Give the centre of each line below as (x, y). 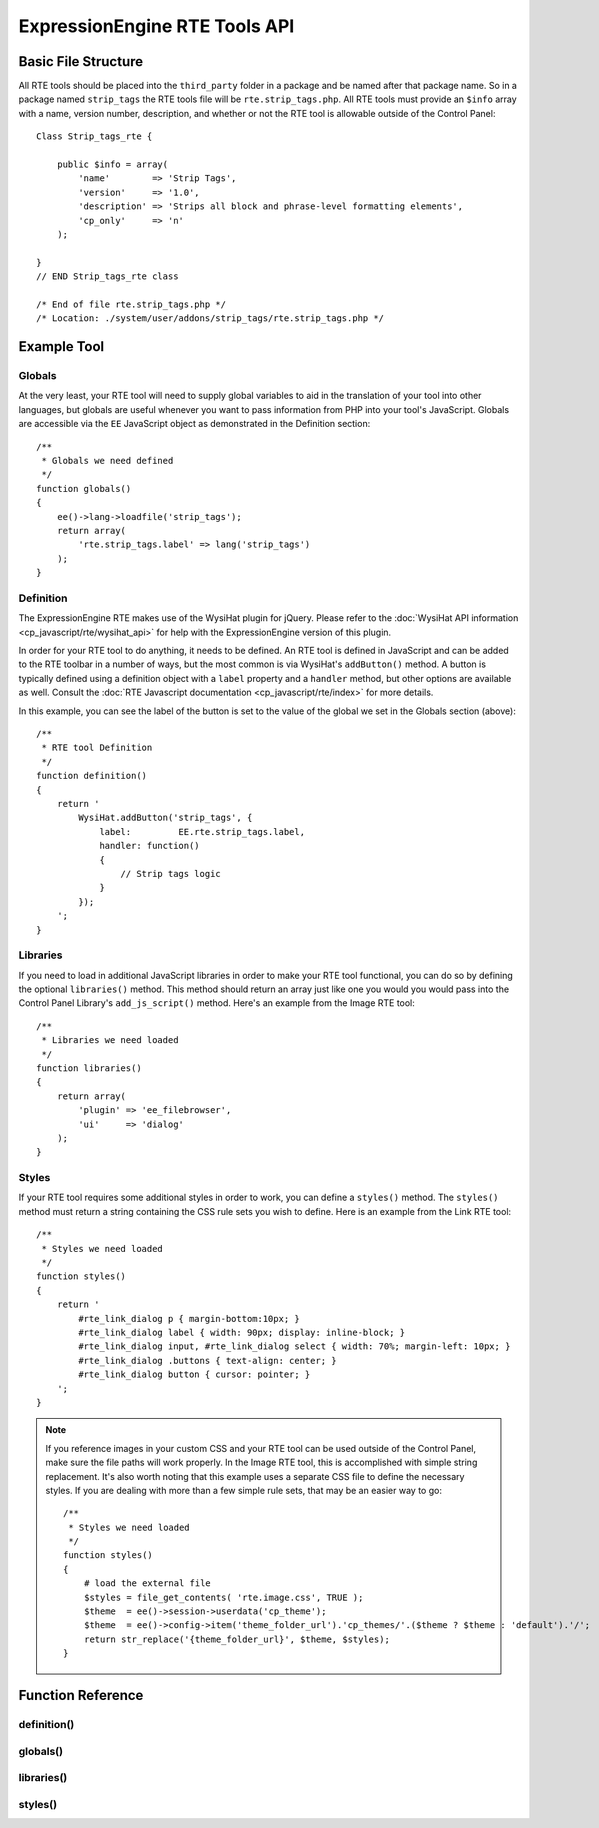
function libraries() (89, 1068)
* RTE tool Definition (97, 748)
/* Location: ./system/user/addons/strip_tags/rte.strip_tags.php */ (210, 318)
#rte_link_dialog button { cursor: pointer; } (194, 1374)
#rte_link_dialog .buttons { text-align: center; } (207, 1360)
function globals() (84, 488)
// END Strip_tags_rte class (107, 276)
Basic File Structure (81, 61)
